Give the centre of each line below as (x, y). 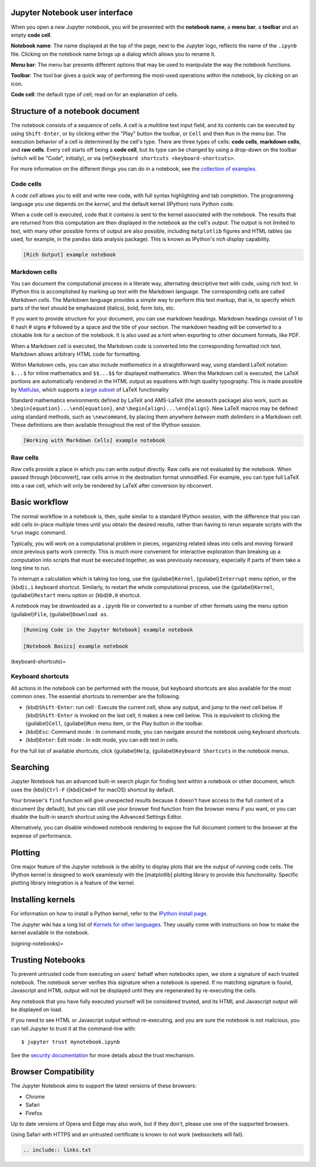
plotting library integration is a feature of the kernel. (73, 883)
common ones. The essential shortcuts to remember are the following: (96, 696)
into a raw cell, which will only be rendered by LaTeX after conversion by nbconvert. (112, 485)
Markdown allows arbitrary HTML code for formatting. (76, 354)
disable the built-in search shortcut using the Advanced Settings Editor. (97, 816)
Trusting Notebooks (48, 960)
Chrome (35, 1097)
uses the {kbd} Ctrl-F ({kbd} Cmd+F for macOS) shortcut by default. (93, 790)
